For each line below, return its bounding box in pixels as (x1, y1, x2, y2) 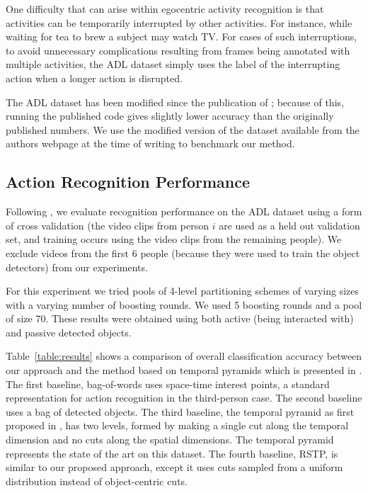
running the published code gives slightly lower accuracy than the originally (6, 108, 334, 123)
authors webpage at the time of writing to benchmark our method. (6, 136, 295, 151)
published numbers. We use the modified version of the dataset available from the (6, 122, 360, 137)
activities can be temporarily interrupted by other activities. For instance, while (6, 15, 352, 30)
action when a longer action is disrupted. (6, 70, 183, 85)
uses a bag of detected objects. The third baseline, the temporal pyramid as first (6, 404, 355, 419)
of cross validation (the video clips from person (6, 217, 209, 232)
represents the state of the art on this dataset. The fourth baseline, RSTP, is (6, 446, 338, 460)
